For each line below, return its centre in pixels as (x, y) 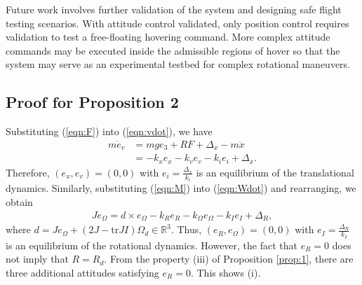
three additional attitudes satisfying (82, 272)
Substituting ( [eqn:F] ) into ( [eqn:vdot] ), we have (109, 131)
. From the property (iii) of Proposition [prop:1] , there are (229, 259)
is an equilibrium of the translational (275, 172)
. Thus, (186, 229)
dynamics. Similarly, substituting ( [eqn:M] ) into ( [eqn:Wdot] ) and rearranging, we (181, 188)
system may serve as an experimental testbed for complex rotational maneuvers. (178, 64)
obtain (19, 202)
